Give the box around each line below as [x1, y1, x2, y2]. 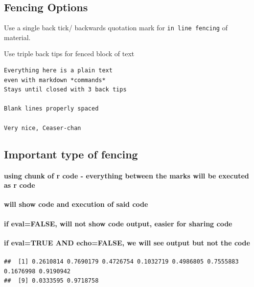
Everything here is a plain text [4, 67, 113, 74]
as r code [4, 180, 35, 190]
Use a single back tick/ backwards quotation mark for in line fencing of [4, 22, 228, 33]
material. [4, 32, 31, 42]
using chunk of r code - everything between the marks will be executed [4, 170, 249, 180]
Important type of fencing [4, 146, 138, 161]
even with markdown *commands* [4, 76, 106, 84]
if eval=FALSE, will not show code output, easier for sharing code [4, 218, 232, 228]
